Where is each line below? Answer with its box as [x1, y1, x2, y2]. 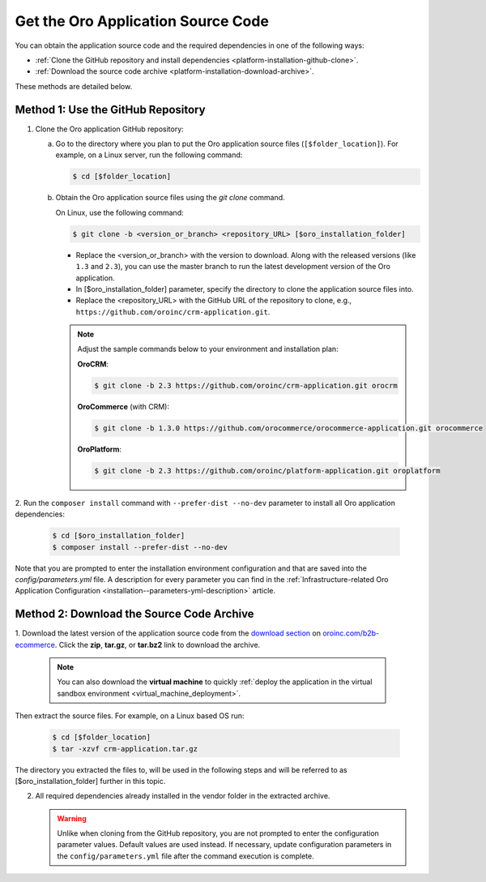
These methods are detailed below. [15, 81, 133, 91]
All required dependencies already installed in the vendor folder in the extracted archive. [35, 791, 330, 801]
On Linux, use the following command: [55, 208, 184, 217]
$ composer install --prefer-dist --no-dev [52, 542, 228, 551]
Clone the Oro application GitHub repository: [35, 124, 184, 134]
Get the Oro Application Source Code [15, 12, 269, 30]
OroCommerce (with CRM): [77, 401, 170, 411]
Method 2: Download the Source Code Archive [15, 607, 254, 621]
